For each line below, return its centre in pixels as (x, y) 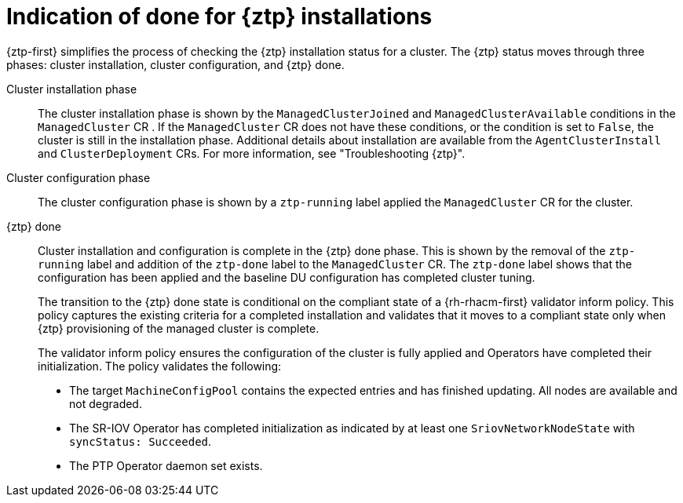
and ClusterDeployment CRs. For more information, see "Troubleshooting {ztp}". (252, 153)
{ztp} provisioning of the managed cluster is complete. (179, 328)
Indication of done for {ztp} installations (219, 16)
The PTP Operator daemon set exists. (166, 465)
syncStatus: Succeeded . (141, 441)
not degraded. (106, 403)
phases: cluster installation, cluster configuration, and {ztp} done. (175, 64)
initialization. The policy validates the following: (160, 366)
